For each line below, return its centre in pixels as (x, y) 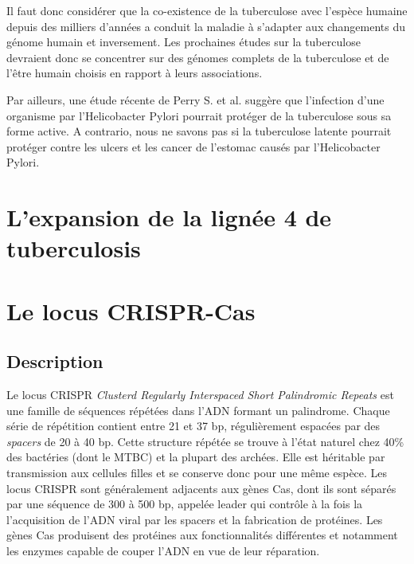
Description (55, 361)
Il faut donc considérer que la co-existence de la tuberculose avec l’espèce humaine (207, 10)
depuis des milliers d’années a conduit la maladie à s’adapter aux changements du (206, 26)
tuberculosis (74, 248)
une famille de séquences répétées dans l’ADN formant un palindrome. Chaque (198, 410)
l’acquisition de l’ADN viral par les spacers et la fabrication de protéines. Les (195, 519)
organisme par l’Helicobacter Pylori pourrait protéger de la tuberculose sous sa (199, 115)
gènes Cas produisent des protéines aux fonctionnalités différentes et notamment (202, 535)
